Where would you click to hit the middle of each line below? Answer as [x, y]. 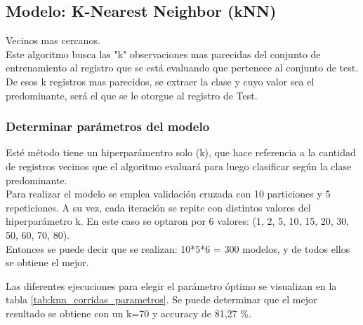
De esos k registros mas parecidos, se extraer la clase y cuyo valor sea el [160, 81]
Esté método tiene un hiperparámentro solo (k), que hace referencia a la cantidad [181, 152]
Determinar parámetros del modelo [108, 126]
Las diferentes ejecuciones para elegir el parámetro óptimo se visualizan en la [171, 285]
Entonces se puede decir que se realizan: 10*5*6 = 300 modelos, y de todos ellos [178, 248]
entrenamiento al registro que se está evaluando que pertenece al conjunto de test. [182, 68]
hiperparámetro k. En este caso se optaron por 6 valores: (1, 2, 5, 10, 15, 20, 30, [178, 221]
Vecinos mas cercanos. [53, 40]
